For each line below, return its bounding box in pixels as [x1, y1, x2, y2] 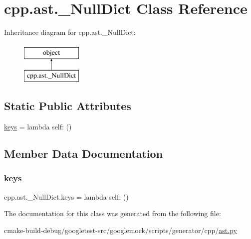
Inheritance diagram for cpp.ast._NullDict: [4, 27, 136, 37]
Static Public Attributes [4, 98, 131, 114]
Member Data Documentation [4, 146, 163, 161]
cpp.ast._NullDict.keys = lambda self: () [4, 191, 129, 202]
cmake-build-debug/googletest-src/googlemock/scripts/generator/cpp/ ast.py [4, 225, 237, 235]
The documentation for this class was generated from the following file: [4, 208, 221, 219]
